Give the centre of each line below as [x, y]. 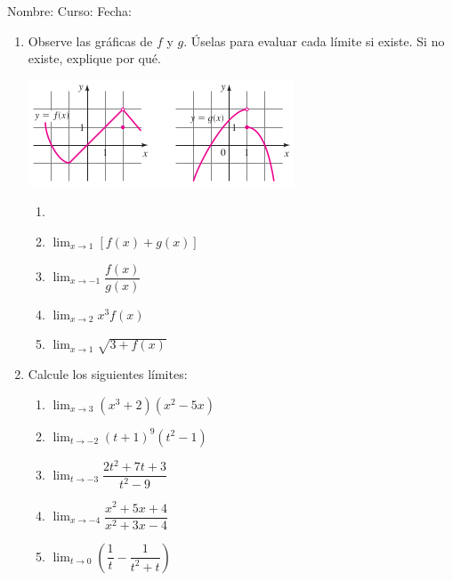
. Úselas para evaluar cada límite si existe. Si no [314, 40]
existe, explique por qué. [94, 58]
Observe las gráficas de [90, 40]
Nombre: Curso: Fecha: [69, 11]
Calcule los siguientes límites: [108, 373]
